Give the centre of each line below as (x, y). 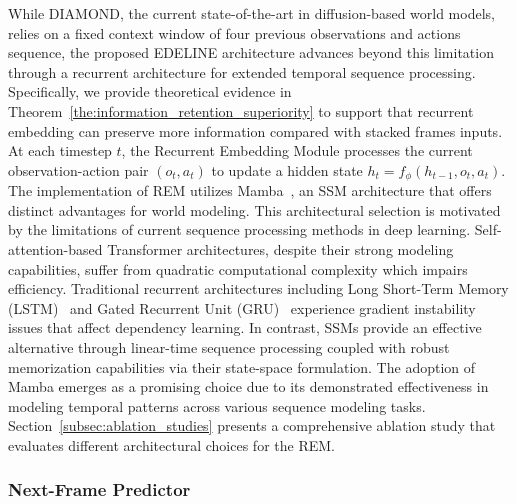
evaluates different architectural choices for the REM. (171, 444)
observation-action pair (78, 169)
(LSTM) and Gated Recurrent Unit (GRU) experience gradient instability (242, 307)
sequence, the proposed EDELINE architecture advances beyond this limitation (251, 52)
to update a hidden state (287, 169)
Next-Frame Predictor (99, 489)
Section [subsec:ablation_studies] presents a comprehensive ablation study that (252, 425)
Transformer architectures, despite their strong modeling (280, 248)
